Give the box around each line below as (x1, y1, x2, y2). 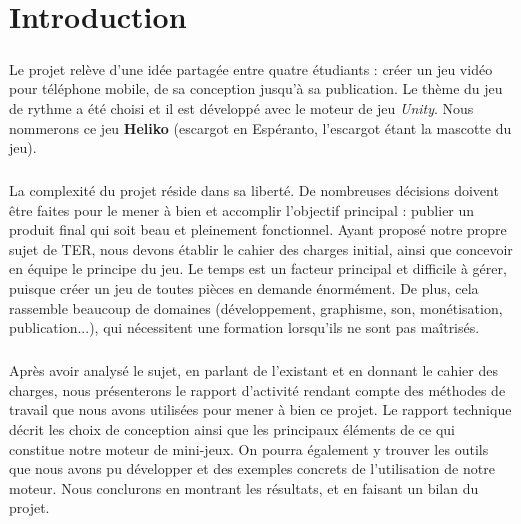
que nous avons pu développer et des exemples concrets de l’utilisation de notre (9, 458, 495, 479)
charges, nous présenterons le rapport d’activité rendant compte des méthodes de (9, 379, 506, 400)
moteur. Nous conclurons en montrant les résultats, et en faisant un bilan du (9, 477, 479, 498)
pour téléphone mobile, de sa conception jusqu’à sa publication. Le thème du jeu (9, 78, 503, 99)
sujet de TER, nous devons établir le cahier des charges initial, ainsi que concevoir (9, 238, 513, 259)
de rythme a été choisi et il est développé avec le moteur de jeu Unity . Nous (9, 97, 474, 118)
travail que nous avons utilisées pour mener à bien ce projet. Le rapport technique (9, 399, 512, 420)
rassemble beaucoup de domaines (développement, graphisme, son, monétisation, (9, 297, 503, 318)
